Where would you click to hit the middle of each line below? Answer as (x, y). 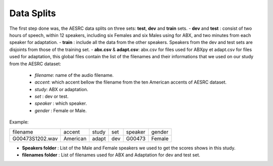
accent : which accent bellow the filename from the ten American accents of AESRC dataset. (131, 82)
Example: (19, 122)
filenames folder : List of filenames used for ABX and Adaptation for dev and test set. (111, 155)
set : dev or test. (52, 97)
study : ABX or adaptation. (61, 89)
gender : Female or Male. (61, 110)
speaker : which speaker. (61, 103)
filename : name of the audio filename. (74, 75)
